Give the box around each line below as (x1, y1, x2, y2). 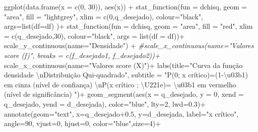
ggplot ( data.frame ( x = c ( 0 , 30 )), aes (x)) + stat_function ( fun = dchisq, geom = (4, 1, 247, 11)
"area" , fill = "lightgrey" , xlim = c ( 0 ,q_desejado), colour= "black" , (4, 11, 203, 21)
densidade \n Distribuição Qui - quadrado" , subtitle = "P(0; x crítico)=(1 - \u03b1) (4, 69, 248, 80)
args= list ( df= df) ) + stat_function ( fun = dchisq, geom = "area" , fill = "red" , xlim (4, 21, 253, 31)
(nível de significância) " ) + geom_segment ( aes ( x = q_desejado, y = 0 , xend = (4, 89, 244, 99)
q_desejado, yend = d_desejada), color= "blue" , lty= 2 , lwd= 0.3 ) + (4, 98, 206, 109)
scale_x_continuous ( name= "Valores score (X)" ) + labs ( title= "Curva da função (4, 60, 243, 70)
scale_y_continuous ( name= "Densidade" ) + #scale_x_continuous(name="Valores (4, 40, 254, 51)
